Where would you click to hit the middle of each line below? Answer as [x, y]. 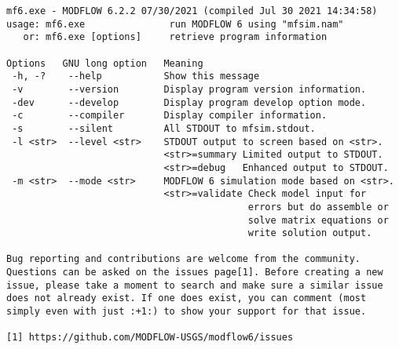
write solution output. [310, 233]
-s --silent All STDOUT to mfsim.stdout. [164, 128]
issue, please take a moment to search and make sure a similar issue [195, 285]
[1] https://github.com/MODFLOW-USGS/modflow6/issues [150, 338]
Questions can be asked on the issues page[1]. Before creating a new [195, 273]
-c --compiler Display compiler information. [170, 116]
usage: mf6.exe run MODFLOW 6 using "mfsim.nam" [175, 24]
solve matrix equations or [318, 220]
